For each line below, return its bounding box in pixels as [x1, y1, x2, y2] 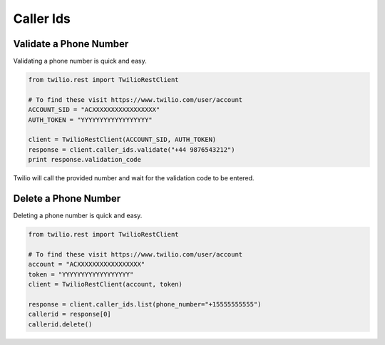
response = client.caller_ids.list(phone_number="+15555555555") [28, 300, 262, 308]
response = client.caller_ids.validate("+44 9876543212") [28, 145, 235, 153]
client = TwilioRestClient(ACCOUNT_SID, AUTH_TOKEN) [28, 135, 217, 144]
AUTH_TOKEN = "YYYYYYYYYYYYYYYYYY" [28, 115, 153, 124]
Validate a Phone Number [13, 38, 129, 50]
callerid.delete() [28, 320, 93, 328]
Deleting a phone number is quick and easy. [13, 211, 143, 220]
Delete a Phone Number [13, 192, 121, 205]
